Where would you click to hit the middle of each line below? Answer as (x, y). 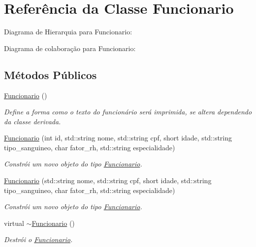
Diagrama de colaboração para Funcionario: (70, 48)
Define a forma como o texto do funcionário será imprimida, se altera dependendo (128, 112)
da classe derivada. (32, 121)
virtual (14, 223)
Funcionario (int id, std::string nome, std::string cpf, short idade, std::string (118, 138)
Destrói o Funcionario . (38, 239)
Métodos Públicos (50, 74)
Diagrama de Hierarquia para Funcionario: (68, 32)
